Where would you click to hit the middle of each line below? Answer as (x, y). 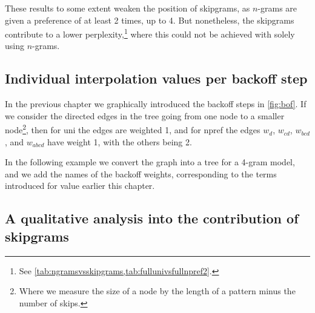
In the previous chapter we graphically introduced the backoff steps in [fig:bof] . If (156, 104)
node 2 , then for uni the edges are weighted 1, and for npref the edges (133, 129)
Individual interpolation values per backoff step (156, 78)
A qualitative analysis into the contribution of (152, 218)
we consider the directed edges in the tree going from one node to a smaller (145, 115)
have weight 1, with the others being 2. (120, 141)
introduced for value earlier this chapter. (80, 186)
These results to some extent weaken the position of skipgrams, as (128, 8)
